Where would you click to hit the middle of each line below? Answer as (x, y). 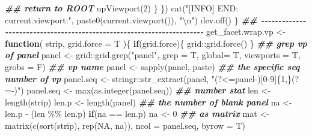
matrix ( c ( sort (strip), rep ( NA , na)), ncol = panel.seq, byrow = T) (125, 125)
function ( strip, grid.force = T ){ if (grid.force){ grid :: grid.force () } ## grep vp (156, 43)
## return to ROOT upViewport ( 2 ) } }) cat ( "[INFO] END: (122, 8)
